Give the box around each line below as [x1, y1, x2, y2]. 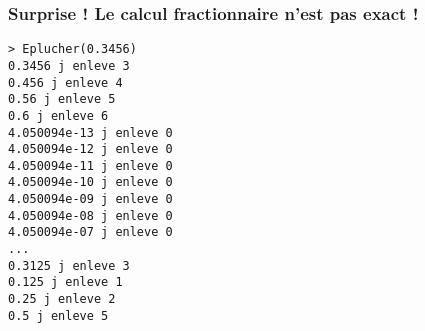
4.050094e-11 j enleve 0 [8, 158, 173, 173]
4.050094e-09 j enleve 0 [8, 192, 173, 207]
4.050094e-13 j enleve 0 [8, 125, 173, 140]
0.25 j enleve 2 [8, 292, 116, 307]
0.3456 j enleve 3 [8, 58, 130, 73]
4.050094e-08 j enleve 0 [8, 208, 173, 223]
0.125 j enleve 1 [8, 275, 123, 290]
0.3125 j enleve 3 [8, 258, 130, 273]
